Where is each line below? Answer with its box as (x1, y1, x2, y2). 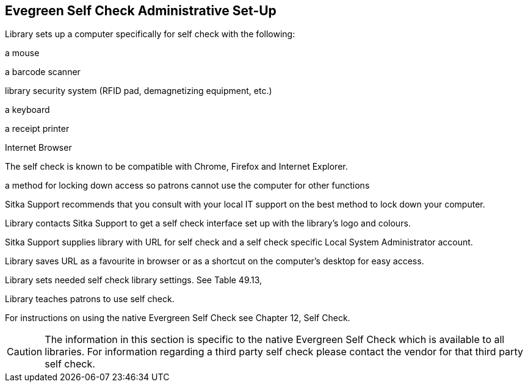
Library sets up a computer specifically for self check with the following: (5, 29, 295, 40)
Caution (7, 345, 43, 358)
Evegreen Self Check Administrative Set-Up (5, 3, 277, 18)
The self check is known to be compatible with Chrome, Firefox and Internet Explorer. (5, 161, 348, 172)
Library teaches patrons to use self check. (5, 294, 175, 305)
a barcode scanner (5, 67, 81, 78)
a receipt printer (5, 123, 70, 134)
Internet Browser (5, 142, 72, 153)
